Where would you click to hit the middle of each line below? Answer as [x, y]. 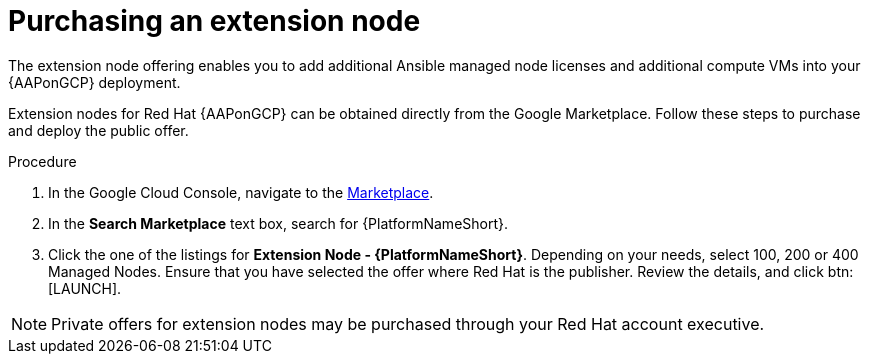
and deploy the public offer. [98, 130]
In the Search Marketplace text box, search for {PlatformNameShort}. [278, 223]
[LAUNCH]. [85, 288]
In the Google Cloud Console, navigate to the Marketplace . [241, 192]
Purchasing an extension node [214, 21]
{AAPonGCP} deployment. [94, 82]
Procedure [42, 161]
